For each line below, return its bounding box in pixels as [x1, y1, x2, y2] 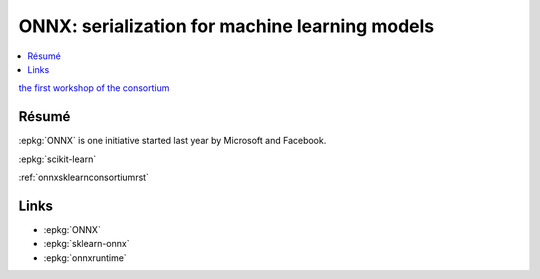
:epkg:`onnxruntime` [43, 251, 127, 264]
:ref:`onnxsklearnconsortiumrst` [18, 171, 150, 184]
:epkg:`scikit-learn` [18, 153, 97, 165]
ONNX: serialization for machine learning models [18, 15, 435, 37]
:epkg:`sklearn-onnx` [43, 238, 130, 250]
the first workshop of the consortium [18, 82, 170, 94]
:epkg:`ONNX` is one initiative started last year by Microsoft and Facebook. [18, 135, 327, 147]
